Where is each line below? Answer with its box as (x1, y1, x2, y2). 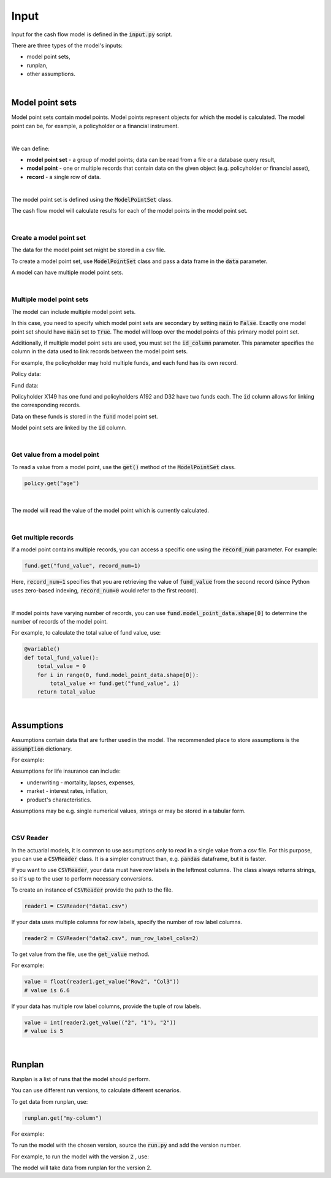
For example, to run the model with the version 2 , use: (11, 1153, 150, 1160)
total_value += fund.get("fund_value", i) (50, 679, 180, 687)
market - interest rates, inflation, (26, 787, 108, 795)
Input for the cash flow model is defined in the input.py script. (11, 31, 173, 38)
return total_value (37, 689, 96, 695)
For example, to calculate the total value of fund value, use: (11, 629, 161, 637)
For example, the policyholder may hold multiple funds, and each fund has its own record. (11, 359, 238, 366)
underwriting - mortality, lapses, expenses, (26, 779, 135, 786)
